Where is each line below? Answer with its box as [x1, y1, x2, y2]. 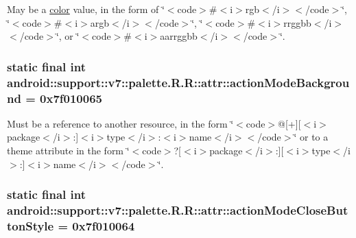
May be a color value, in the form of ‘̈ [7, 2, 165, 16]
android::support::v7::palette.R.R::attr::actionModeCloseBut [7, 202, 348, 219]
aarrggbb [160, 29, 198, 43]
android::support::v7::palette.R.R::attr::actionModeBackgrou [7, 73, 350, 91]
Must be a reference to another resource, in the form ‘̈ [7, 116, 234, 130]
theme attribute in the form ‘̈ [7, 143, 130, 158]
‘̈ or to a [294, 130, 329, 144]
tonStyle [7, 217, 54, 234]
